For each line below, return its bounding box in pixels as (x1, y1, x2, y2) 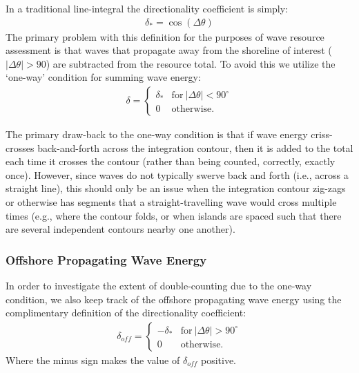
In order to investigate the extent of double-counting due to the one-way (6, 278, 312, 292)
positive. (200, 352, 236, 367)
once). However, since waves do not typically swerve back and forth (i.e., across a (6, 167, 349, 182)
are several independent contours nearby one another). (6, 222, 235, 236)
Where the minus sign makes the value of (6, 352, 180, 367)
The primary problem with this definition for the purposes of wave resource (6, 29, 324, 44)
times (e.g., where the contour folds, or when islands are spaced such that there (6, 208, 342, 222)
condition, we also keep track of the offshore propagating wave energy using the (6, 291, 342, 306)
